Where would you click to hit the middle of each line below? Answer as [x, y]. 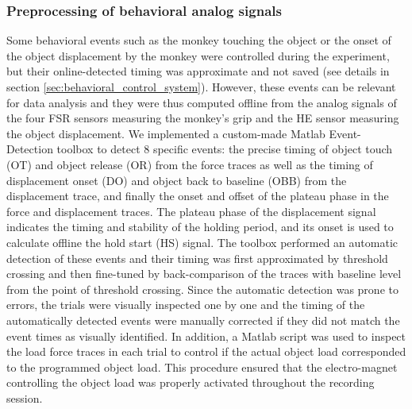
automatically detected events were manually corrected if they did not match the [203, 320]
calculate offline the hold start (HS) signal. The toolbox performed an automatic [202, 242]
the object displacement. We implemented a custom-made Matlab [166, 133]
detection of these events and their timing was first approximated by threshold [197, 258]
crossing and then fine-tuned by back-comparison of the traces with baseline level [204, 274]
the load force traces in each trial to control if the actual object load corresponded [206, 351]
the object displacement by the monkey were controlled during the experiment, [198, 55]
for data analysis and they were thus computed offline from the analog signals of [202, 102]
